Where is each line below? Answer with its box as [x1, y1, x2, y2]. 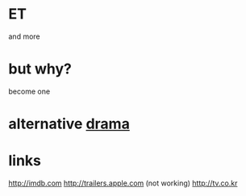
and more [8, 31, 40, 41]
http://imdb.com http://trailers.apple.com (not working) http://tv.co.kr [8, 178, 238, 188]
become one [8, 86, 51, 96]
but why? [8, 60, 73, 78]
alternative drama [8, 115, 131, 133]
